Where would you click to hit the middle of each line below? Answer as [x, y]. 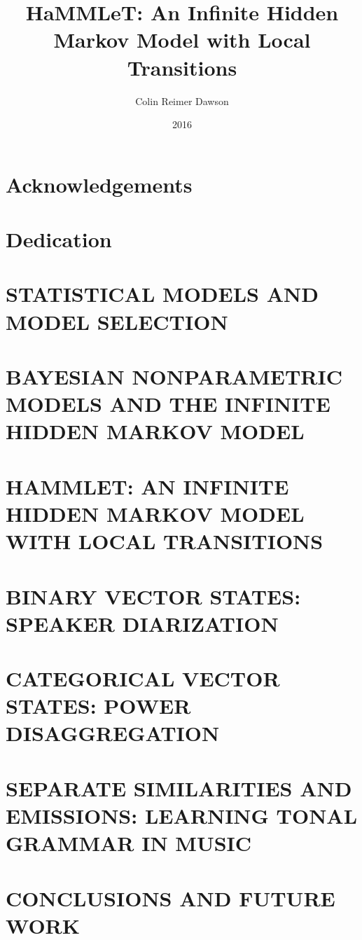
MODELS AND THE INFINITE [168, 404]
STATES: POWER [98, 706]
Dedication [59, 239]
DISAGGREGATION [113, 733]
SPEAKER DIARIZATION [142, 623]
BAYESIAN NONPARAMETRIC [174, 376]
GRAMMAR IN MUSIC [129, 843]
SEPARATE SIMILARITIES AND [179, 788]
